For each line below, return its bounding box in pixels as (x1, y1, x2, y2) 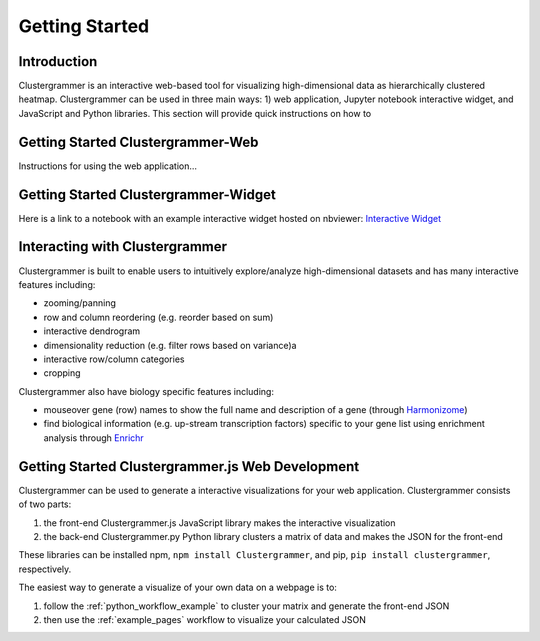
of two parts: (18, 498, 72, 510)
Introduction (18, 53, 98, 70)
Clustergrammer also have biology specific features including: (18, 385, 275, 397)
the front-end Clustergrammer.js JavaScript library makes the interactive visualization (43, 516, 396, 529)
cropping (43, 367, 81, 379)
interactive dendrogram (43, 325, 141, 337)
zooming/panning (43, 297, 117, 309)
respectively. (18, 563, 72, 575)
